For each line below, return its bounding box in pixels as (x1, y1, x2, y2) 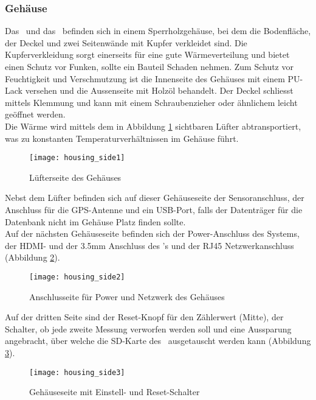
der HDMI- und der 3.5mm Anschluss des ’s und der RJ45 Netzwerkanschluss (5, 239, 294, 251)
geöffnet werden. (5, 108, 66, 121)
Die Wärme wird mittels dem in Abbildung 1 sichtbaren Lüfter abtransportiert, (5, 119, 301, 132)
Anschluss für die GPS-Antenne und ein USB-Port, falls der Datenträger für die (5, 203, 303, 216)
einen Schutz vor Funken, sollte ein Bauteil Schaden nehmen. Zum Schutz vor (5, 60, 294, 72)
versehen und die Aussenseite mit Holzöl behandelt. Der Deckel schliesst (25, 84, 294, 97)
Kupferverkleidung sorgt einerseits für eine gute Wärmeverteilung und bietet (5, 48, 290, 61)
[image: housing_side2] (29, 272, 125, 281)
